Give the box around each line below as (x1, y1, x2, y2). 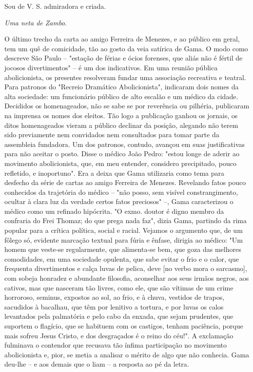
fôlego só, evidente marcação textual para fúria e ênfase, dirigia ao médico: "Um (4, 234, 243, 245)
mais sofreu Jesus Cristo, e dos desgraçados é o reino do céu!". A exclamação (4, 330, 234, 340)
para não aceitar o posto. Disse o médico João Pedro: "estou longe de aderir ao (4, 148, 239, 159)
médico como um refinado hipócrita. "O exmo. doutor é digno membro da (4, 206, 224, 216)
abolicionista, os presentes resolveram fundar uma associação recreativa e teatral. (4, 72, 246, 82)
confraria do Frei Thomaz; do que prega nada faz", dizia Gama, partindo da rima (4, 215, 247, 226)
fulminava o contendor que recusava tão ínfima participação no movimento (4, 340, 227, 350)
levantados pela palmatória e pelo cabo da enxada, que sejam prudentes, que (4, 311, 234, 321)
